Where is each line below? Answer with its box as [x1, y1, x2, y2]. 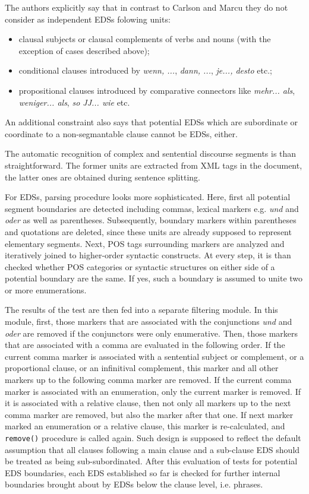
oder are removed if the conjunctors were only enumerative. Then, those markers [5, 327, 298, 339]
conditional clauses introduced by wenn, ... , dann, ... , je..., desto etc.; [18, 64, 272, 77]
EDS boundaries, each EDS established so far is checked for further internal [5, 466, 280, 479]
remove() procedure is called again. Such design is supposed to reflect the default [5, 432, 301, 444]
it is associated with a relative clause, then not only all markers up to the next [5, 397, 291, 409]
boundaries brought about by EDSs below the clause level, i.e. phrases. [5, 478, 263, 490]
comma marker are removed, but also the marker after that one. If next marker [5, 408, 294, 420]
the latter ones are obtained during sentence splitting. [5, 170, 200, 183]
